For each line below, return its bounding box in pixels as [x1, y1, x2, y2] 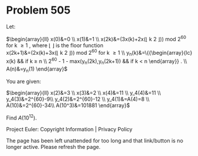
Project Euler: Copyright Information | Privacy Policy [6, 125, 133, 132]
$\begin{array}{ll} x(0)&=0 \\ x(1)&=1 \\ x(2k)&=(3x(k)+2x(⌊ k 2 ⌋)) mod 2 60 [6, 34, 186, 42]
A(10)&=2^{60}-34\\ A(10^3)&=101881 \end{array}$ [6, 102, 130, 109]
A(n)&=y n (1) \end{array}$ [6, 65, 68, 74]
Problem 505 [6, 4, 71, 17]
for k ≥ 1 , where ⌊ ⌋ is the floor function [6, 42, 103, 49]
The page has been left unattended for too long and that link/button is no [6, 137, 183, 144]
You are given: [6, 78, 41, 85]
